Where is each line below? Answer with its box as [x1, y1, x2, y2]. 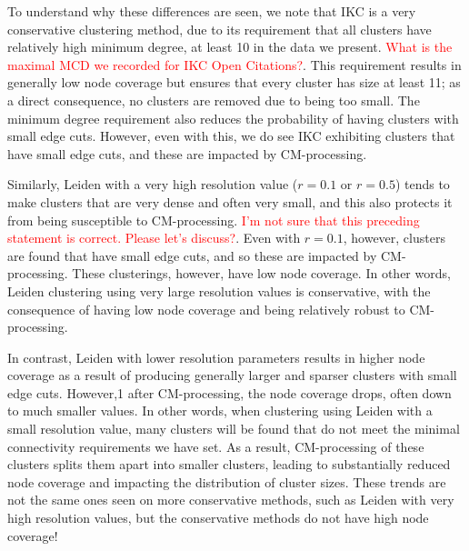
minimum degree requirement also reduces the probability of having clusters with [7, 108, 459, 127]
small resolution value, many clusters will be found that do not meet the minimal [7, 419, 460, 438]
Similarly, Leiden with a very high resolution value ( [7, 175, 298, 194]
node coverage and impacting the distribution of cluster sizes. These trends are [7, 472, 446, 491]
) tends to [394, 175, 450, 194]
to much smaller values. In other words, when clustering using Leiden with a [7, 401, 433, 420]
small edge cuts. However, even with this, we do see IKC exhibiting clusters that [7, 126, 455, 145]
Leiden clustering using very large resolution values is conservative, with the [7, 281, 431, 300]
